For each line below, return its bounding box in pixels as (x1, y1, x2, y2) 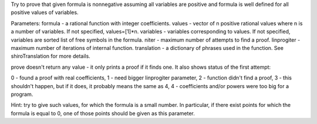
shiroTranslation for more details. (11, 53, 90, 60)
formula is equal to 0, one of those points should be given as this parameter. (11, 109, 195, 117)
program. (11, 91, 33, 98)
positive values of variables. (11, 9, 79, 16)
